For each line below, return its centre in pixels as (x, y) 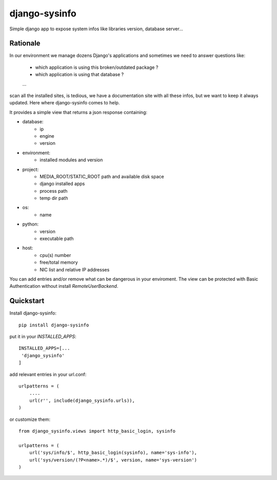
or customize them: (30, 419)
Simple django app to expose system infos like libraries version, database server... (96, 29)
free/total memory (59, 263)
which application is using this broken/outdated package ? (97, 67)
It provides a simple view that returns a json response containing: (78, 112)
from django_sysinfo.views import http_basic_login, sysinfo (97, 431)
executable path (57, 238)
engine (47, 136)
